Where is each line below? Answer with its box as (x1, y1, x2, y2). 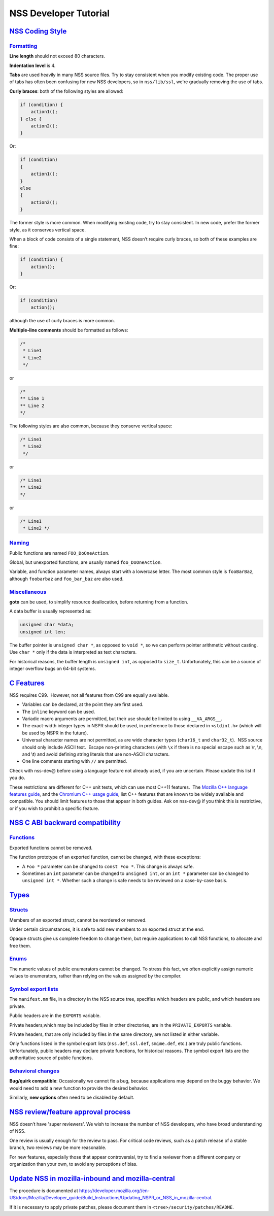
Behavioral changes (9, 1067, 60, 1074)
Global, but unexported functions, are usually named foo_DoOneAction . (9, 559, 162, 565)
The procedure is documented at (9, 1188, 78, 1194)
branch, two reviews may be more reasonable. (9, 1144, 107, 1151)
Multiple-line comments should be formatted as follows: (9, 327, 128, 333)
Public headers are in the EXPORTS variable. (9, 1012, 101, 1019)
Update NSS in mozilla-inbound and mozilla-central (9, 1174, 175, 1183)
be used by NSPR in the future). (22, 730, 88, 736)
